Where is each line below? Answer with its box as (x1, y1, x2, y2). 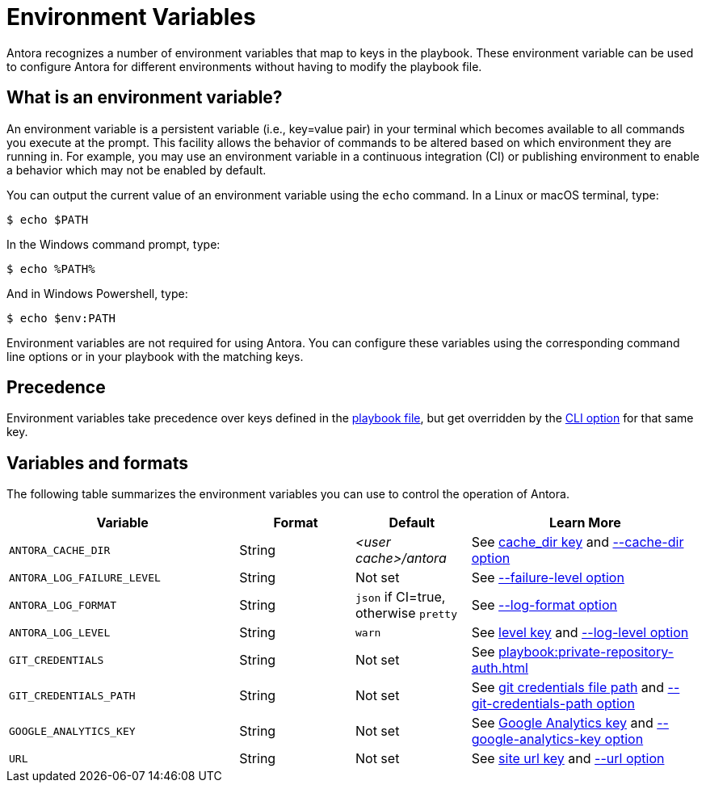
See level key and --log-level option (471, 624, 689, 641)
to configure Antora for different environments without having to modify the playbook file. (6, 59, 482, 73)
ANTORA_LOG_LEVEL (9, 626, 111, 639)
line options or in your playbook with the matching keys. (6, 349, 304, 363)
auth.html (471, 660, 528, 677)
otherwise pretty (355, 605, 457, 622)
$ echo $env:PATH (6, 311, 116, 325)
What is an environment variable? (6, 87, 283, 108)
